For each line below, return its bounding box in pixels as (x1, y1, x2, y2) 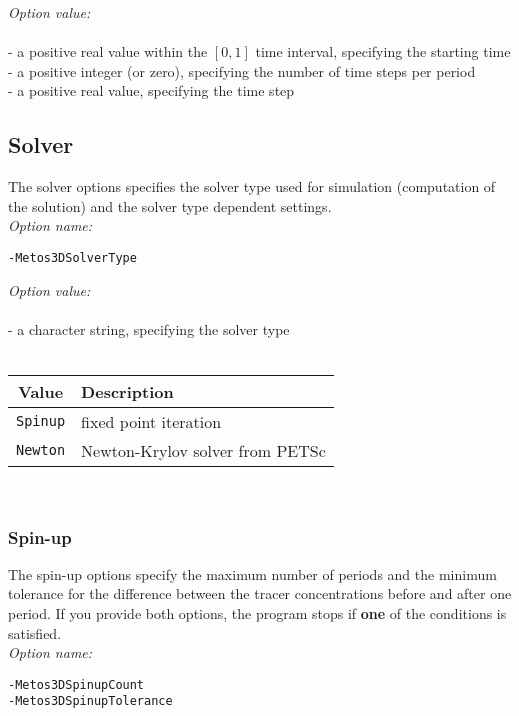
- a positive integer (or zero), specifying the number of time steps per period (8, 60, 476, 81)
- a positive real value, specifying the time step (8, 80, 295, 101)
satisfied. (8, 622, 62, 643)
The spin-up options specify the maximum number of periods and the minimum (8, 563, 497, 584)
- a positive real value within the (8, 41, 208, 62)
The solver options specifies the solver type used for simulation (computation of (8, 176, 496, 197)
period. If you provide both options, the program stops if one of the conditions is (8, 602, 507, 623)
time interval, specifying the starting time (255, 41, 511, 62)
